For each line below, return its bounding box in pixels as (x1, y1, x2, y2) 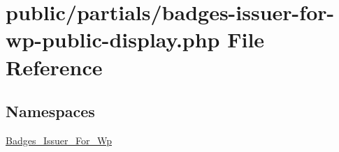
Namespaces (6, 100, 95, 122)
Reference (6, 52, 103, 81)
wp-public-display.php (6, 25, 220, 54)
